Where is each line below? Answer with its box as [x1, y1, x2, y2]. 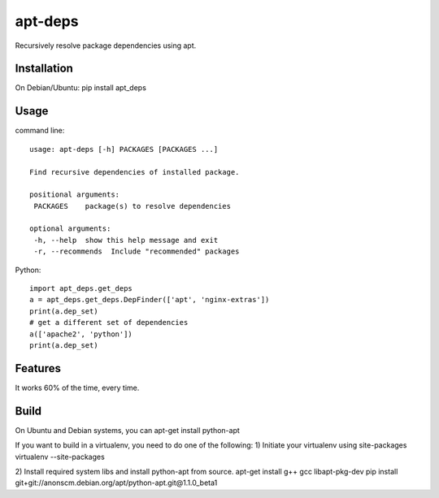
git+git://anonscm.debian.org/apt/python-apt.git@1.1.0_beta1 [15, 478, 218, 487]
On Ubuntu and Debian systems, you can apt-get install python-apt [15, 425, 240, 435]
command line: [15, 126, 65, 136]
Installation [15, 62, 73, 76]
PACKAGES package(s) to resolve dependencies [33, 201, 232, 210]
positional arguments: [29, 190, 120, 199]
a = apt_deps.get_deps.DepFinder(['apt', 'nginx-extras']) [29, 295, 270, 305]
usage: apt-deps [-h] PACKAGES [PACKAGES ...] [29, 145, 219, 154]
